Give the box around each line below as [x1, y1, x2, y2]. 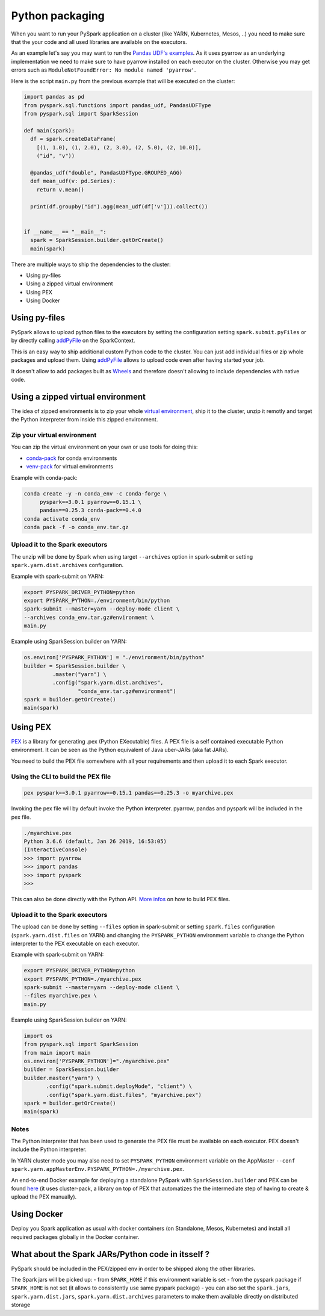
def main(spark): [23, 127, 75, 134]
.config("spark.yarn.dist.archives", [52, 679, 164, 686]
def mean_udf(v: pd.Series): [30, 178, 117, 185]
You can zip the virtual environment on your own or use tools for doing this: [11, 443, 198, 451]
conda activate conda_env [23, 515, 101, 522]
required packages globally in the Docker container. [11, 1233, 140, 1240]
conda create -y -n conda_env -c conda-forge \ [23, 490, 167, 497]
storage [11, 1301, 31, 1309]
